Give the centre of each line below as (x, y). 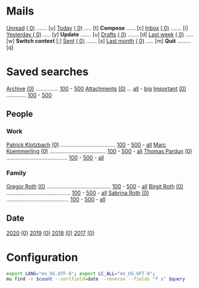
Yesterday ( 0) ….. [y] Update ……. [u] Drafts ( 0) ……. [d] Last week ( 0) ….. (100, 34)
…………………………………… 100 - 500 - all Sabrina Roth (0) (78, 193)
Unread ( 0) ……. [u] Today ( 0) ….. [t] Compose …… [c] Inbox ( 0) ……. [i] (97, 28)
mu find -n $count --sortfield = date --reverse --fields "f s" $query (96, 279)
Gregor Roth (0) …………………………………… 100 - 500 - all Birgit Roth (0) (95, 186)
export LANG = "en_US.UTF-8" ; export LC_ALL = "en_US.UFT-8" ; (81, 273)
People (20, 114)
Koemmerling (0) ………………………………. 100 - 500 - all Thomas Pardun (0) (99, 151)
